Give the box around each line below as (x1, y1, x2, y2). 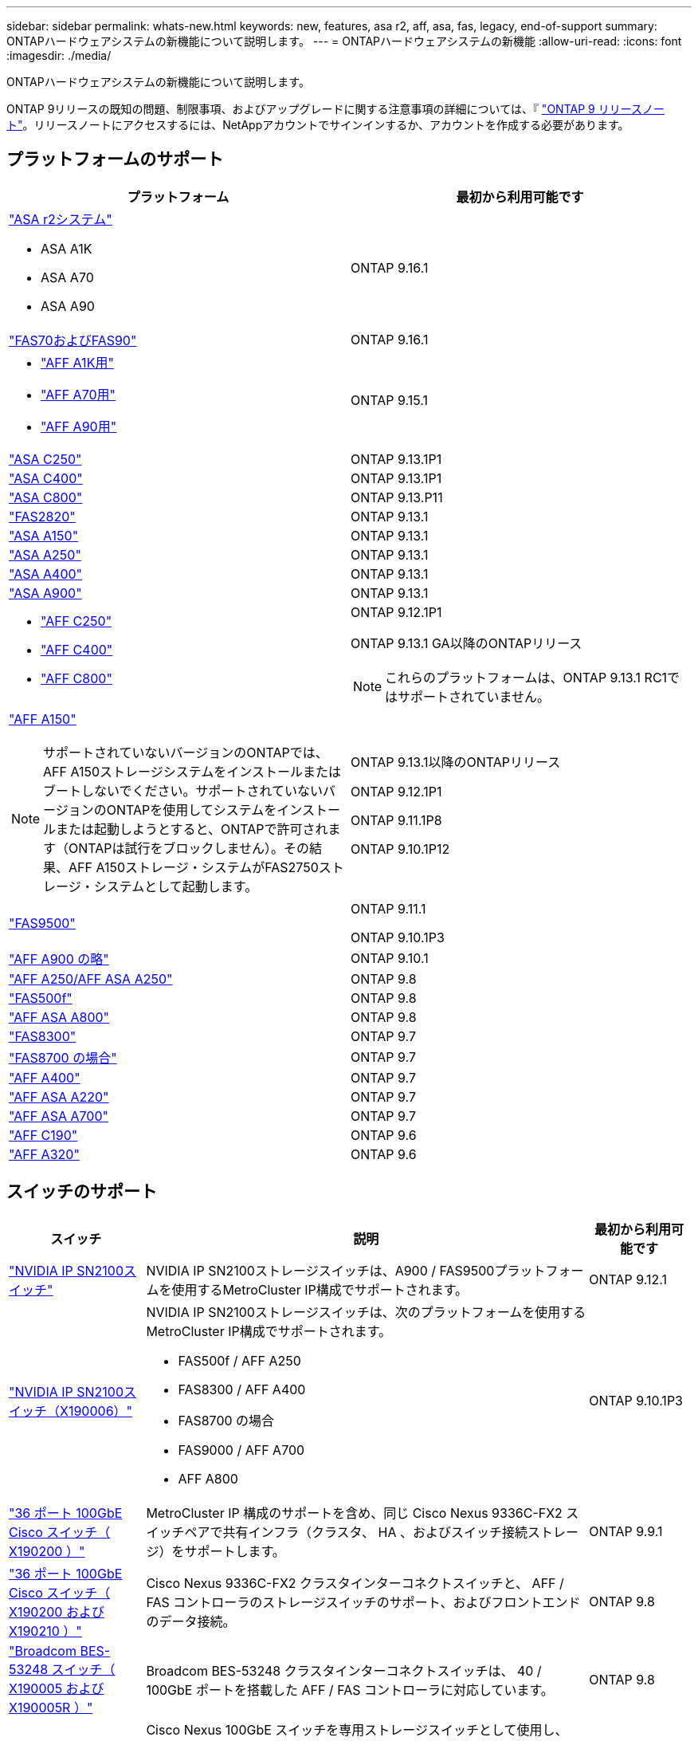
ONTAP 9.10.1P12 (351, 840, 450, 857)
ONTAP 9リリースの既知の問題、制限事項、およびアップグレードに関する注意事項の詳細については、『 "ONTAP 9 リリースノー (6, 102, 665, 116)
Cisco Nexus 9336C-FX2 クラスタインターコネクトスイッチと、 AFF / (146, 1574, 564, 1591)
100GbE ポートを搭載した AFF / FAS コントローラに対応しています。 (146, 1681, 554, 1698)
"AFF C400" (41, 641, 113, 658)
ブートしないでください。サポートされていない (43, 782, 324, 799)
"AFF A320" (9, 1146, 80, 1162)
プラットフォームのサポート (6, 149, 224, 170)
